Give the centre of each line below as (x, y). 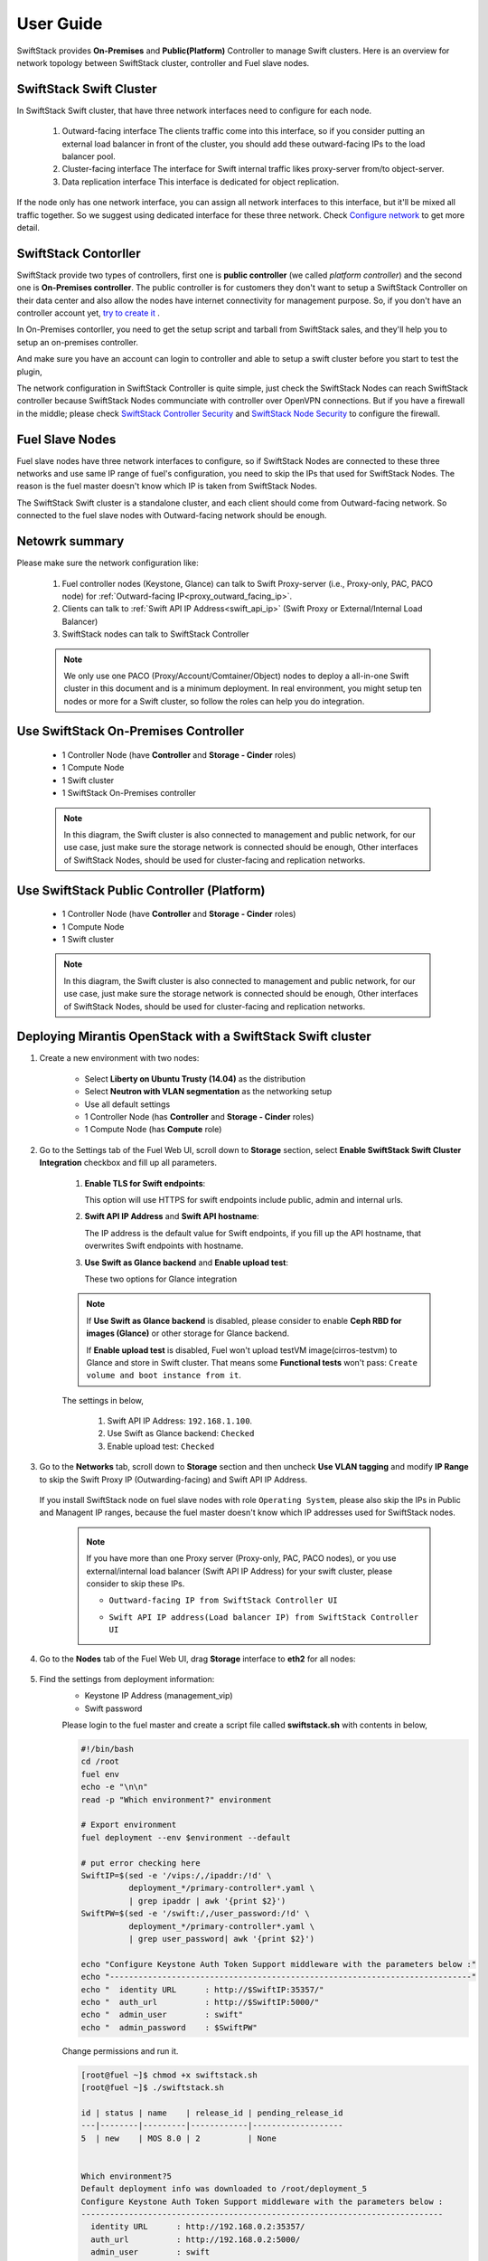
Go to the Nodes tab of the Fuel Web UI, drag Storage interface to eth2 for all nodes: (197, 1659)
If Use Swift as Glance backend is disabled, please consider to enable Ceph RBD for (244, 1320)
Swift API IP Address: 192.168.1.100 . (180, 1421)
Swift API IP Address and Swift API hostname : (172, 1216)
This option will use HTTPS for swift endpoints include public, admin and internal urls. (244, 1199)
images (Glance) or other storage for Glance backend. (188, 1333)
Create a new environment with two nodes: (119, 1058)
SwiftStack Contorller (79, 253)
